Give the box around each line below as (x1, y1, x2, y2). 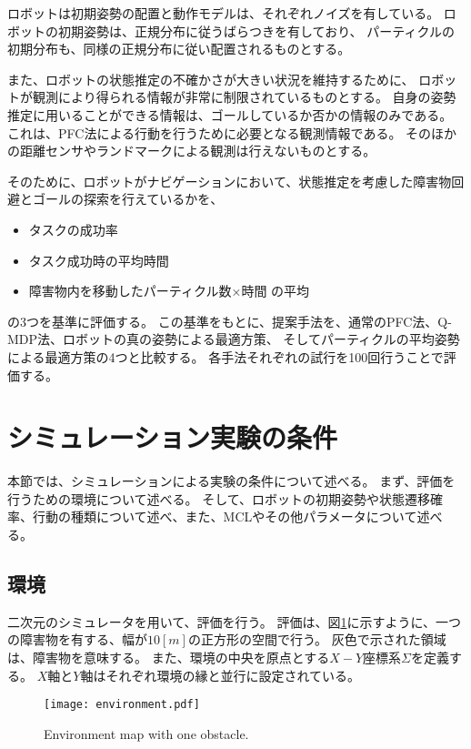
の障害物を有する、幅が (7, 630, 147, 649)
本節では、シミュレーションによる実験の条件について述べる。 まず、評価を (7, 471, 456, 491)
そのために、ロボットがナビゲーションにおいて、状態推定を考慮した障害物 (7, 171, 452, 190)
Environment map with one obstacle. (44, 724, 249, 743)
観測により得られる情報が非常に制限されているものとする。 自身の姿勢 (32, 87, 456, 106)
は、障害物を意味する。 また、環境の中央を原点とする (7, 647, 330, 666)
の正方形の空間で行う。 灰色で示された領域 (187, 630, 446, 649)
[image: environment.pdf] (44, 698, 200, 712)
